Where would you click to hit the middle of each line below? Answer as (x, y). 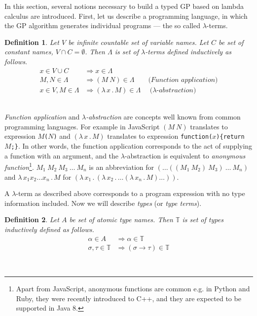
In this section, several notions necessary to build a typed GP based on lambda (124, 6)
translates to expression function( (160, 136)
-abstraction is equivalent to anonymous (185, 155)
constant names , (29, 52)
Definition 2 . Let (32, 219)
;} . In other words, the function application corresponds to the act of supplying (132, 146)
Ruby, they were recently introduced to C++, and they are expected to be (128, 298)
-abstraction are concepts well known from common (163, 117)
